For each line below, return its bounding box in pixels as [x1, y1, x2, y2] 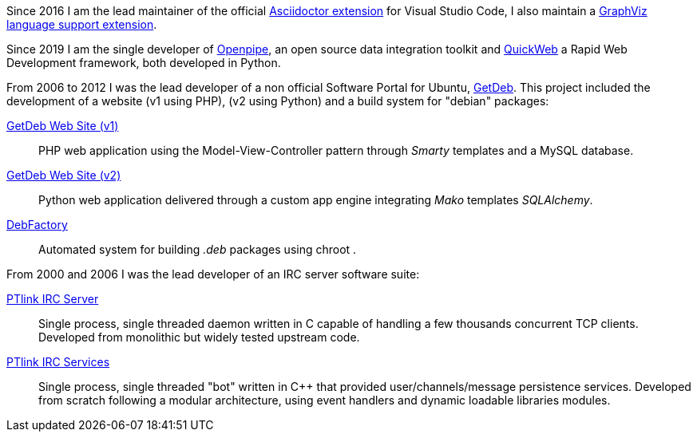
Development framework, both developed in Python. [6, 56, 281, 69]
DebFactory [6, 218, 68, 231]
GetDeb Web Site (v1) [6, 119, 119, 132]
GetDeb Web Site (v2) [6, 168, 121, 182]
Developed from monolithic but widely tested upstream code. [38, 330, 360, 344]
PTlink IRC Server [6, 292, 99, 306]
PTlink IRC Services [6, 355, 110, 369]
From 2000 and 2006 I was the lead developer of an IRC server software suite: [6, 267, 420, 281]
